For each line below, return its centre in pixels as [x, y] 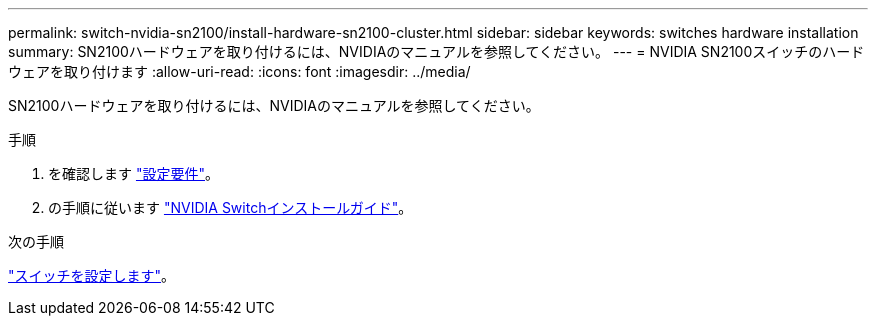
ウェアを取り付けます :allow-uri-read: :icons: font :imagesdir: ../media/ [239, 71]
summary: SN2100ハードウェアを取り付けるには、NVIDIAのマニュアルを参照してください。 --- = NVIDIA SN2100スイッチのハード [436, 51]
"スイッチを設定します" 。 [92, 275]
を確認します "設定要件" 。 [133, 173]
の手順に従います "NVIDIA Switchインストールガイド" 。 [230, 207]
